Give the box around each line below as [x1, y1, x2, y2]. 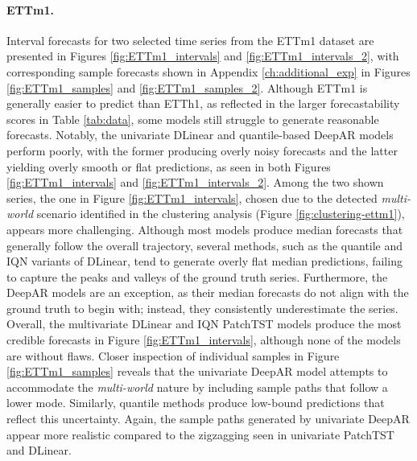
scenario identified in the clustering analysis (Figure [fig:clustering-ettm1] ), [36, 205, 405, 222]
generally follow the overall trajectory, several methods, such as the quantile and [6, 237, 403, 253]
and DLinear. [6, 442, 72, 459]
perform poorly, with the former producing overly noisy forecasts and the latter [6, 142, 398, 158]
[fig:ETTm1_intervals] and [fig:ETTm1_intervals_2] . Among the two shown [6, 174, 384, 191]
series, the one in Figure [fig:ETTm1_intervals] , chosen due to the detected [6, 189, 378, 206]
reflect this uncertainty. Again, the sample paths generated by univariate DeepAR [6, 410, 410, 427]
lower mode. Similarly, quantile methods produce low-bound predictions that [6, 394, 385, 411]
